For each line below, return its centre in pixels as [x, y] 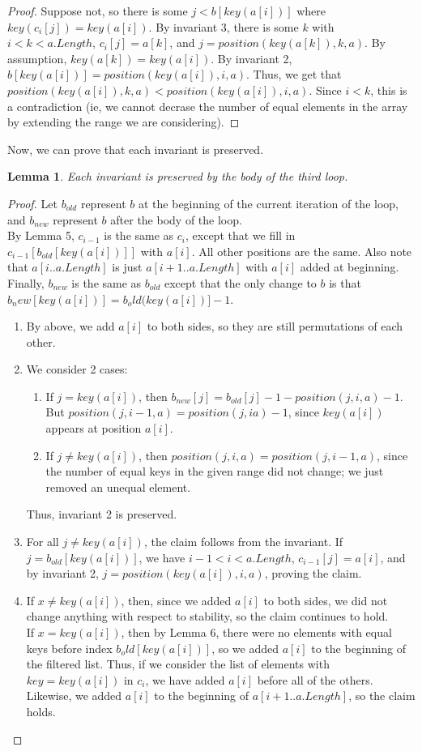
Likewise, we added [74, 696]
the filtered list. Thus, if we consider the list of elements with [178, 664]
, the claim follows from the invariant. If [243, 542]
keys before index [69, 648]
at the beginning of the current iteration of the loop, [269, 203]
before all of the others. [315, 679]
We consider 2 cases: [77, 369]
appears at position [94, 428]
